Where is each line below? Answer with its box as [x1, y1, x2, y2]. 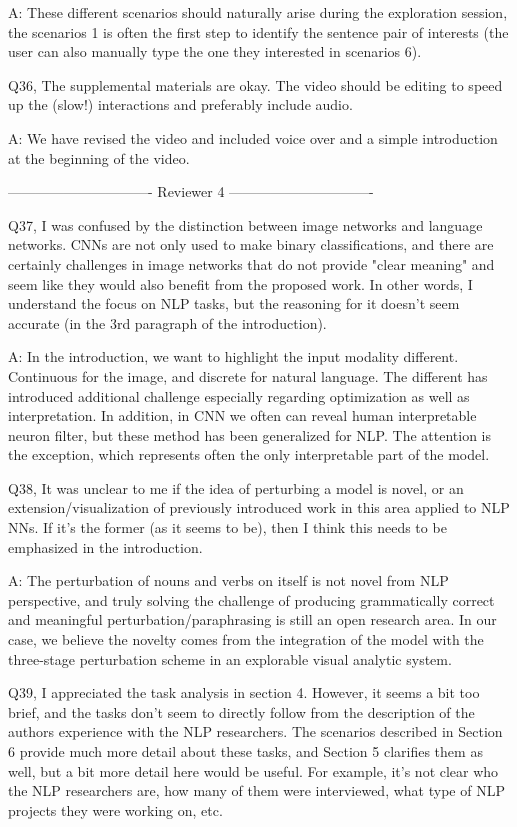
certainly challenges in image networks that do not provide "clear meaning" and [8, 253, 495, 274]
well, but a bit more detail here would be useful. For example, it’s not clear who [8, 760, 499, 781]
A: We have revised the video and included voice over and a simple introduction [8, 127, 498, 148]
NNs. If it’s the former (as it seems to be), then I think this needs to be [8, 517, 447, 538]
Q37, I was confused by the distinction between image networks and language [8, 214, 483, 235]
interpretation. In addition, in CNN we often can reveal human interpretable [8, 405, 477, 426]
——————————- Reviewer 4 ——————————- [8, 181, 374, 202]
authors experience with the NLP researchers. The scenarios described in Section [8, 721, 503, 742]
